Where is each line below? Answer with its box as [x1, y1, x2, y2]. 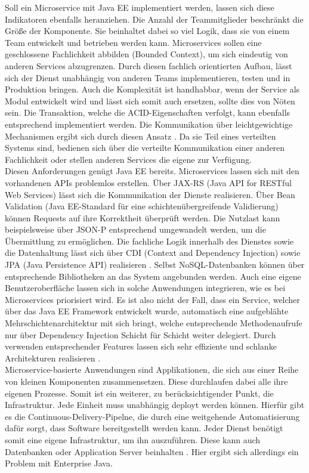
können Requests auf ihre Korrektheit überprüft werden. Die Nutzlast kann [5, 211, 280, 224]
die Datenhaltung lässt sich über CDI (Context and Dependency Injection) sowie [5, 246, 301, 259]
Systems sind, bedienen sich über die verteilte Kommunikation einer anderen [5, 141, 285, 154]
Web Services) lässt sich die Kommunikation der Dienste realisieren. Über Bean [5, 188, 295, 200]
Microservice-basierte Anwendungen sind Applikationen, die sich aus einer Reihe [5, 363, 299, 376]
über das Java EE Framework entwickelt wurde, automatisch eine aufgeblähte [5, 305, 289, 317]
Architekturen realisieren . [5, 351, 101, 364]
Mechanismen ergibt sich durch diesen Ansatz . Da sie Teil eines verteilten [5, 129, 276, 142]
